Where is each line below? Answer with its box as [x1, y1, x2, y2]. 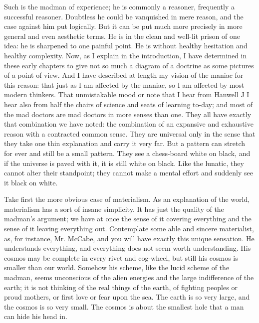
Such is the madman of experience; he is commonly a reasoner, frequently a [4, 1, 235, 11]
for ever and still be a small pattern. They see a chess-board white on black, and [4, 148, 251, 158]
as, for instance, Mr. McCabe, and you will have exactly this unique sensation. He [4, 233, 255, 243]
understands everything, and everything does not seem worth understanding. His [4, 243, 251, 253]
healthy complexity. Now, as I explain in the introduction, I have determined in [4, 50, 247, 60]
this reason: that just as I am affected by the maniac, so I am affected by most [4, 79, 245, 90]
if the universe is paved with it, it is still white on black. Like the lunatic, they [4, 158, 244, 168]
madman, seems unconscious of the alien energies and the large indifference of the [4, 272, 254, 283]
